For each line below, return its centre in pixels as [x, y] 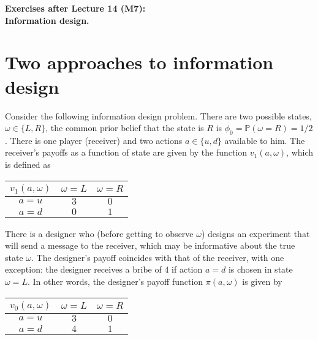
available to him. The [265, 140]
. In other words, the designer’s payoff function [115, 281]
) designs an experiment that [256, 233]
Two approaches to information [139, 62]
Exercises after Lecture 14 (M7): [75, 8]
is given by [262, 281]
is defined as [28, 164]
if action [187, 269]
